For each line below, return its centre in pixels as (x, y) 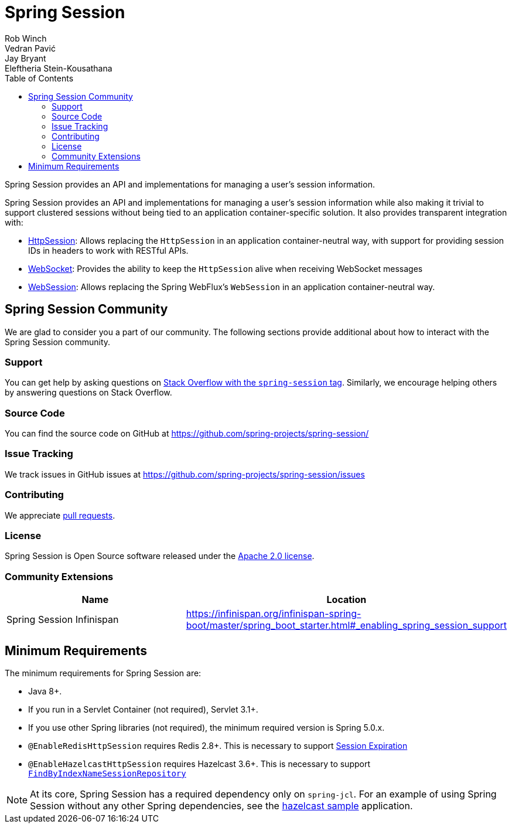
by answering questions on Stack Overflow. (88, 393)
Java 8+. (45, 691)
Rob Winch (26, 38)
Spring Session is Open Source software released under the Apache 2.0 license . (160, 556)
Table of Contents (39, 78)
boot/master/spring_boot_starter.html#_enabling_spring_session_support (347, 626)
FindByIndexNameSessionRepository (107, 773)
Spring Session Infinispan (63, 620)
